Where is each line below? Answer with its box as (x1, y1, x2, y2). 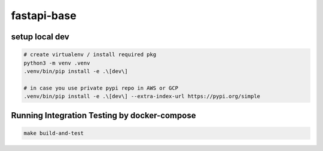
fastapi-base (11, 9, 77, 22)
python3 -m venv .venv (23, 60, 90, 66)
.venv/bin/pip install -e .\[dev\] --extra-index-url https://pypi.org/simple (23, 93, 260, 100)
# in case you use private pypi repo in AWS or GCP (23, 84, 179, 91)
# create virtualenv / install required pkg (23, 51, 157, 58)
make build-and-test (23, 130, 84, 137)
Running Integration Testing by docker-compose (11, 110, 196, 121)
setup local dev (11, 32, 70, 42)
